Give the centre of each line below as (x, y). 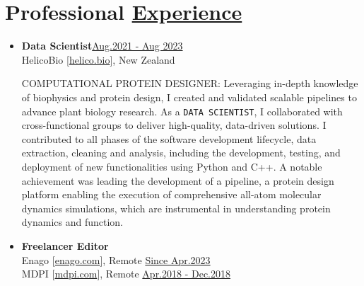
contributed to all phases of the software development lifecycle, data (169, 138)
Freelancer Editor (65, 245)
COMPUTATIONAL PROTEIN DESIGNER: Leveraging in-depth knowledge (190, 83)
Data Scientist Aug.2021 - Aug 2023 (102, 46)
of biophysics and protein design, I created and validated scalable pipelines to (189, 97)
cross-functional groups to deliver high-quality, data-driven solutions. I (174, 125)
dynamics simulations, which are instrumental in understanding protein (176, 208)
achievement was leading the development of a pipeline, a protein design (178, 180)
